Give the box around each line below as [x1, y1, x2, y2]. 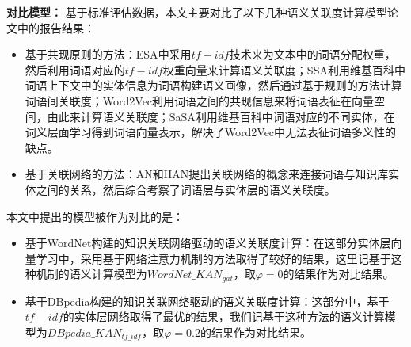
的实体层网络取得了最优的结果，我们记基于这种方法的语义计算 [63, 308, 385, 325]
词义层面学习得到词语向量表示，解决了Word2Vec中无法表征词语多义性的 [25, 124, 397, 140]
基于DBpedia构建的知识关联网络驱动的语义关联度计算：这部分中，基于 [25, 292, 390, 309]
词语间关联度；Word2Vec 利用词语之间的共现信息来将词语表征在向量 [25, 92, 375, 109]
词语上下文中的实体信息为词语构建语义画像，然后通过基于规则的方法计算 [25, 77, 402, 93]
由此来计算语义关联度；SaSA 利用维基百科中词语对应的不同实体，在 [47, 108, 395, 124]
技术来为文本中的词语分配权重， [229, 46, 396, 63]
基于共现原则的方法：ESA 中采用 [25, 46, 192, 63]
